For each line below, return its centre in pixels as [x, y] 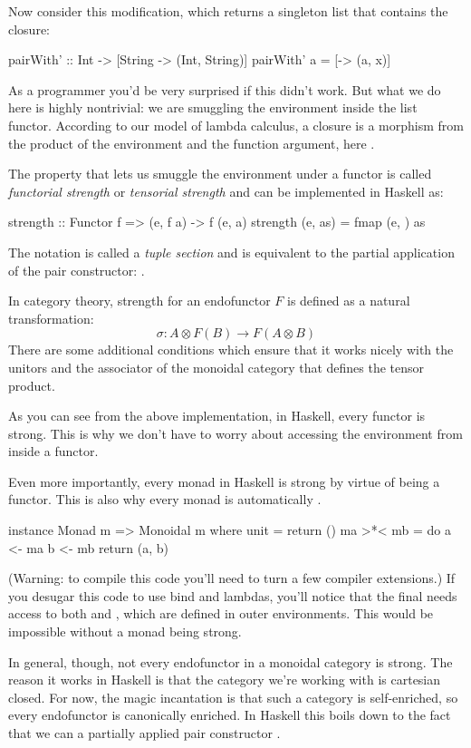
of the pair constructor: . [77, 270]
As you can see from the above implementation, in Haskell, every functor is [217, 416]
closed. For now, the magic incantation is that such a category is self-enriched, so [233, 697]
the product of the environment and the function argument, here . [192, 143]
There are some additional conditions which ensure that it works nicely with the [231, 350]
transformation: [51, 318]
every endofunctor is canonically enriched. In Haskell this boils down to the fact [230, 715]
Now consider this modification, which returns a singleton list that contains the [228, 11]
